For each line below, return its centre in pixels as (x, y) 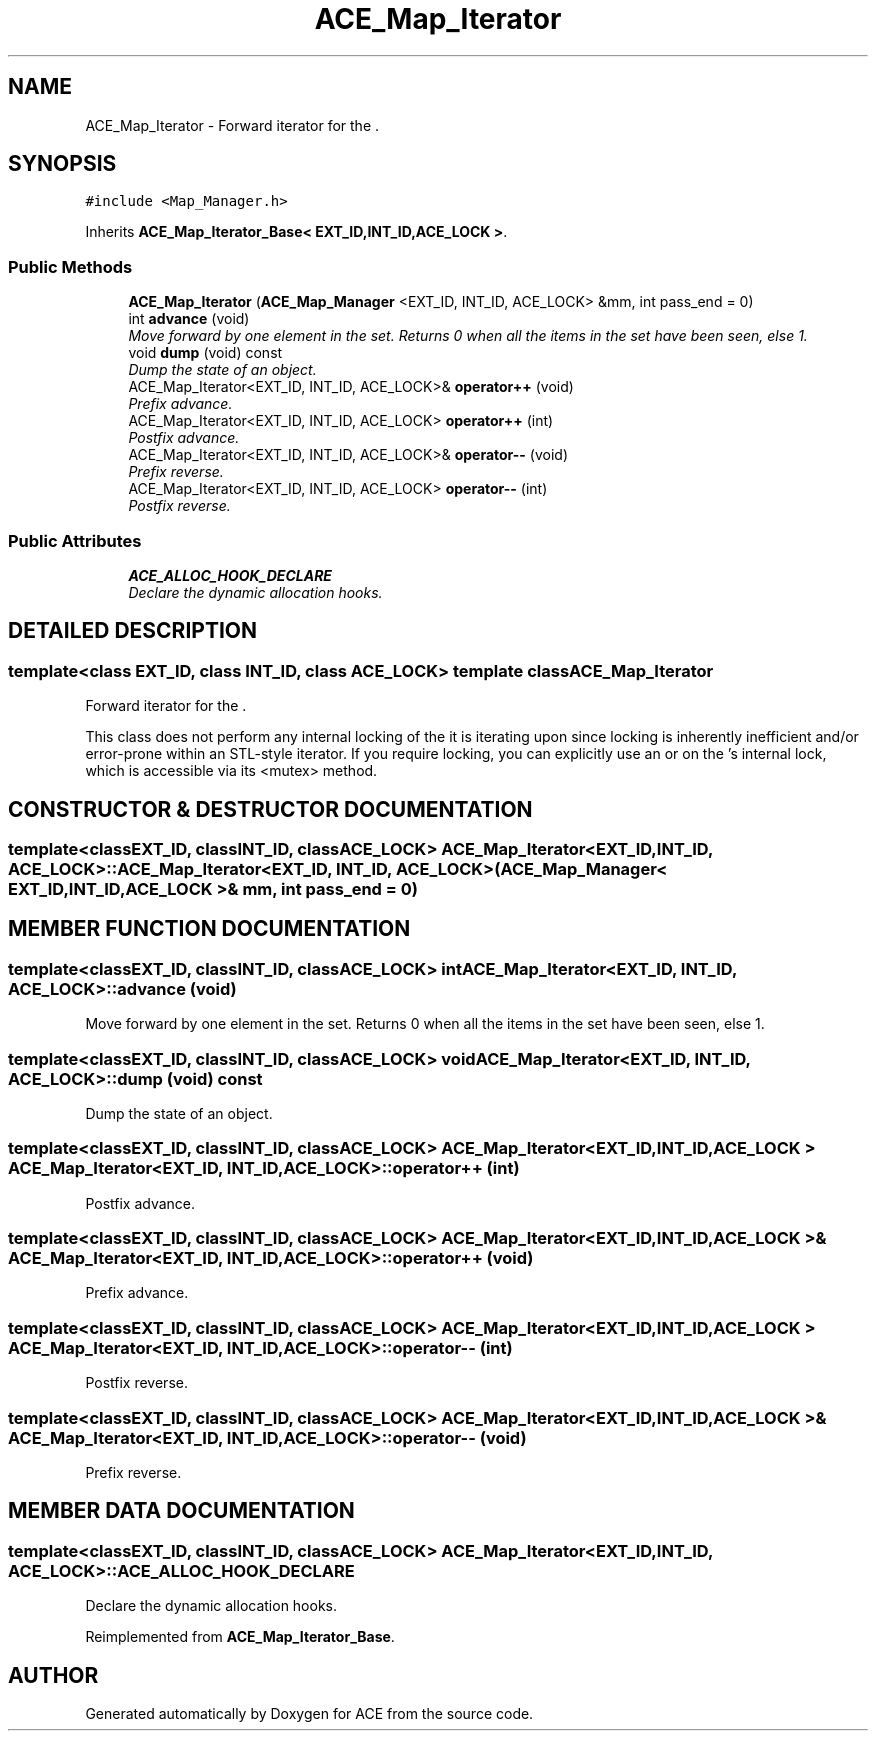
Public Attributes (75, 540)
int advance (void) (189, 319)
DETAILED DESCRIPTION (133, 631)
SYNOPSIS (62, 164)
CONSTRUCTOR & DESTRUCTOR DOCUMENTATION (270, 809)
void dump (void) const (205, 353)
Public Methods (70, 266)
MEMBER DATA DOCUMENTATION (181, 1511)
